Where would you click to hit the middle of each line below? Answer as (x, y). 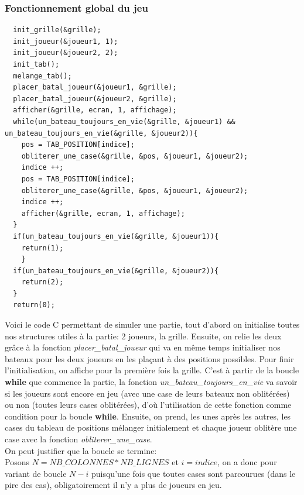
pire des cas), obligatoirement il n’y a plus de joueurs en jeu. (113, 485)
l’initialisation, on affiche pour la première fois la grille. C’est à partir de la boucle (152, 370)
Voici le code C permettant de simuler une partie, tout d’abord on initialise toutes (152, 324)
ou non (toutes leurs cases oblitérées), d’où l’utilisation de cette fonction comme (148, 405)
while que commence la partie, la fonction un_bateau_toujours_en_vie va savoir (151, 382)
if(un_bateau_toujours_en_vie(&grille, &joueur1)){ (116, 236)
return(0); (34, 305)
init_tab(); (36, 64)
